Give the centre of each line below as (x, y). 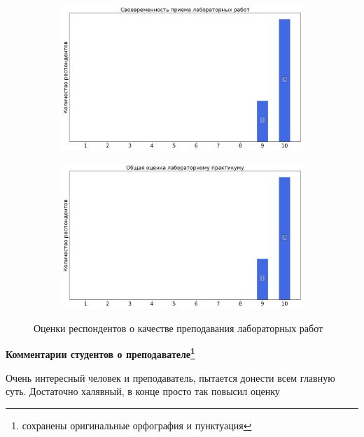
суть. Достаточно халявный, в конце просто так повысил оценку (143, 391)
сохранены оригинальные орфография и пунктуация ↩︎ (137, 425)
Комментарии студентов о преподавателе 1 (100, 353)
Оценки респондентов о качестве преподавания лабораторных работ (178, 328)
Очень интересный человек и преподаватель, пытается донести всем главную (170, 377)
